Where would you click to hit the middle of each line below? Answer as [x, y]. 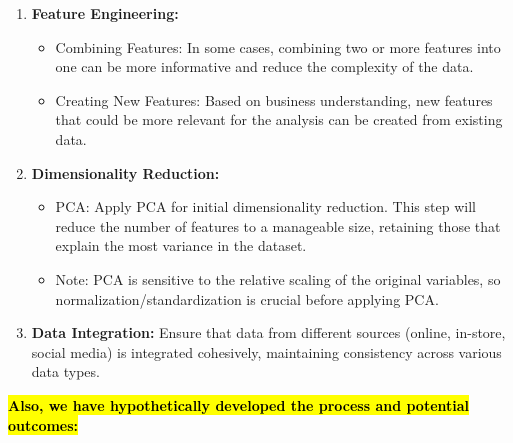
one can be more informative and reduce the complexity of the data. [264, 66]
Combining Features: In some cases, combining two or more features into [278, 46]
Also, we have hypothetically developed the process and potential [239, 404]
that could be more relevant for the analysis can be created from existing [279, 119]
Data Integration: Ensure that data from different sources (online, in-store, [268, 332]
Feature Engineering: [105, 13]
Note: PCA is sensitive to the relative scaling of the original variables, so [278, 278]
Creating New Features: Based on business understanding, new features [274, 99]
